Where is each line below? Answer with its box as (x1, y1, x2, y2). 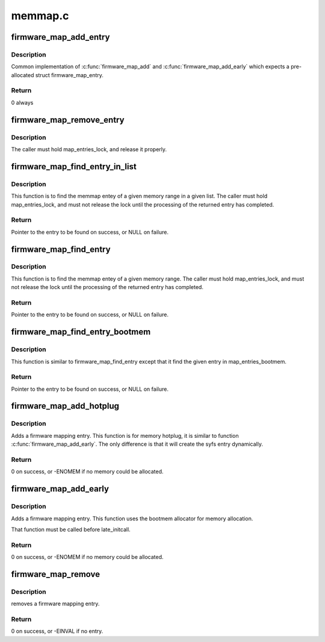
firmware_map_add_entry (11, 32, 110, 42)
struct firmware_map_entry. (35, 71, 104, 78)
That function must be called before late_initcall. (11, 526, 131, 533)
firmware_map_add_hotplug (11, 401, 120, 411)
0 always (11, 99, 34, 106)
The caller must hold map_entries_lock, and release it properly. (11, 146, 167, 153)
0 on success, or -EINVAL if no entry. (11, 628, 104, 635)
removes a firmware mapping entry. (11, 600, 100, 608)
